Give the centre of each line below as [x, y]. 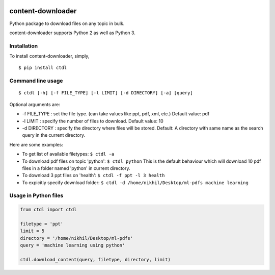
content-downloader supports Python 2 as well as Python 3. [73, 33]
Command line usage [36, 81]
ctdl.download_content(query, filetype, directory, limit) [95, 259]
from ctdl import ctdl [48, 210]
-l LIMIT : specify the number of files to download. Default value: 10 [93, 121]
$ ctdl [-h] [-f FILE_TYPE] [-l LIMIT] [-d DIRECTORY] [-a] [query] [106, 93]
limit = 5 [32, 231]
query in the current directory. [54, 135]
